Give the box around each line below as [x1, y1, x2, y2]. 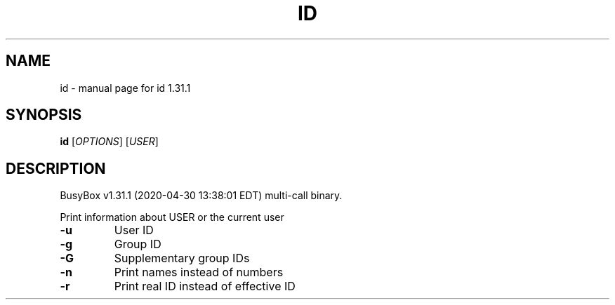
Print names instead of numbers [114, 265, 284, 280]
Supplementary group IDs [114, 251, 250, 266]
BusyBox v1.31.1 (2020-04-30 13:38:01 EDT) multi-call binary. [60, 189, 343, 202]
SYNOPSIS [6, 106, 82, 124]
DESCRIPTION [6, 159, 106, 177]
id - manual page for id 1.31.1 [60, 81, 191, 94]
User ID [114, 223, 154, 238]
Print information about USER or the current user [60, 211, 284, 224]
